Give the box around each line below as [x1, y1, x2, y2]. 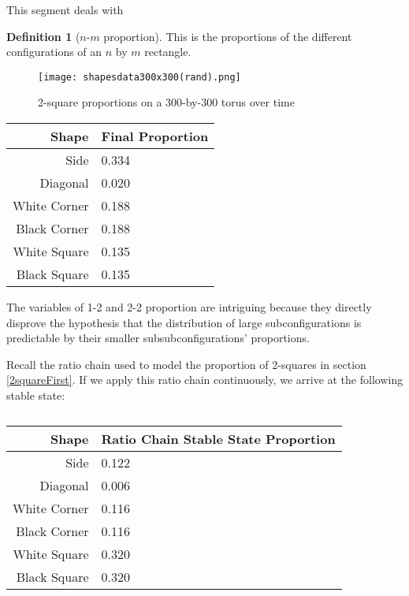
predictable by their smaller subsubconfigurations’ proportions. [6, 330, 310, 346]
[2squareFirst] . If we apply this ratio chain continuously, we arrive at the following [6, 371, 403, 388]
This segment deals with [6, 2, 124, 17]
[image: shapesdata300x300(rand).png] [38, 71, 241, 83]
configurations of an [6, 43, 102, 60]
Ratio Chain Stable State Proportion [101, 429, 336, 448]
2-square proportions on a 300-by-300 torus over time [38, 94, 295, 110]
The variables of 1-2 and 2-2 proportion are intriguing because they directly [6, 299, 372, 315]
